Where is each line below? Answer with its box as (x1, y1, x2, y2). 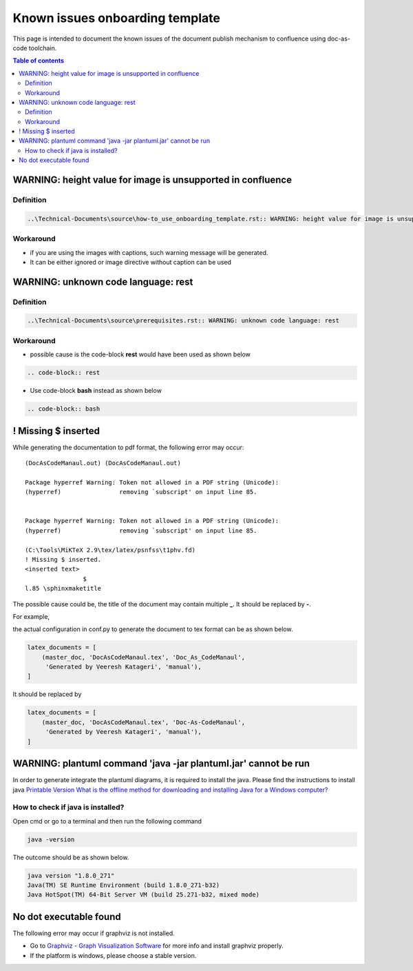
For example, (12, 612, 50, 620)
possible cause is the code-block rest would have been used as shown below (30, 350, 251, 358)
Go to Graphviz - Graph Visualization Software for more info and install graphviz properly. (30, 941, 284, 950)
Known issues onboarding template (12, 10, 220, 25)
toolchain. (28, 43, 57, 52)
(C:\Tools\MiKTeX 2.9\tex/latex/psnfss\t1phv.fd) (25, 546, 196, 554)
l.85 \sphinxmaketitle (25, 584, 102, 593)
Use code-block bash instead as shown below (30, 387, 162, 395)
